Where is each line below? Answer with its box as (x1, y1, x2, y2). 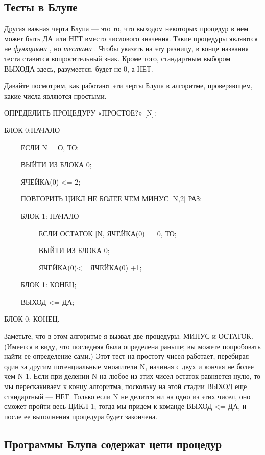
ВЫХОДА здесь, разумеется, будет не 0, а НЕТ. (4, 63, 153, 74)
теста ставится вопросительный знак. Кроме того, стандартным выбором (4, 53, 231, 63)
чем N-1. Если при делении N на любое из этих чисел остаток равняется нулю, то (4, 371, 261, 381)
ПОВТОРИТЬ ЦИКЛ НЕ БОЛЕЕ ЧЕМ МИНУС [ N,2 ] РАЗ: (20, 193, 202, 204)
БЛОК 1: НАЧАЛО (20, 210, 79, 221)
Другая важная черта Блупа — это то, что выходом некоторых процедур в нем (4, 23, 249, 34)
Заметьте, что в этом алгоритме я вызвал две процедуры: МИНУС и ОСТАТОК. (4, 331, 253, 342)
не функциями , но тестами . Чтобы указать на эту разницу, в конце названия (4, 43, 249, 54)
